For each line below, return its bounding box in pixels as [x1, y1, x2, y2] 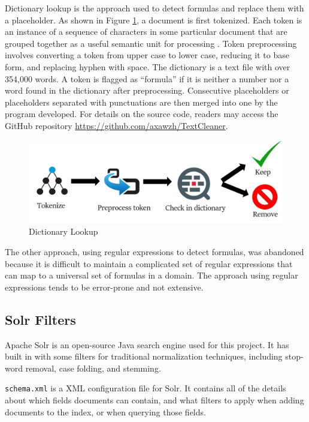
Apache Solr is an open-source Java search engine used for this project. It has [5, 338, 289, 351]
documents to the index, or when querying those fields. [5, 405, 206, 418]
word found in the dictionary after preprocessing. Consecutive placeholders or [5, 84, 289, 97]
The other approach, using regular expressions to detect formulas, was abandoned [5, 246, 304, 258]
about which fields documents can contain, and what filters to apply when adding [5, 394, 304, 406]
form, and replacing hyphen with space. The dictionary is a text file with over [5, 60, 290, 73]
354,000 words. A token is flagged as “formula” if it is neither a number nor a [5, 72, 289, 85]
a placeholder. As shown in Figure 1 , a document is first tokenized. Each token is [5, 13, 302, 26]
